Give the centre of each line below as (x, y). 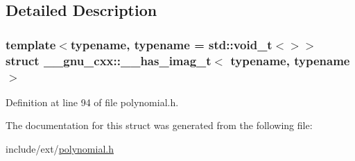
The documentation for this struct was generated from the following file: (159, 125)
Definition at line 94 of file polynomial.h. (92, 102)
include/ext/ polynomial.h (60, 149)
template (31, 44)
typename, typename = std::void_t (171, 44)
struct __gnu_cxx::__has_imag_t (109, 60)
